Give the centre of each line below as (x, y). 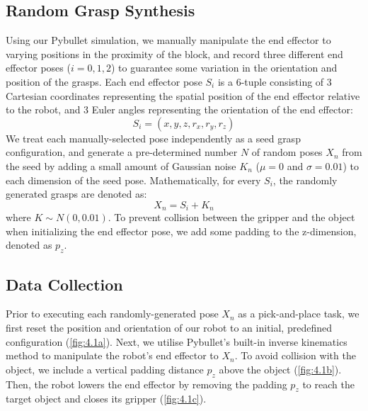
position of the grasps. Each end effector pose (104, 81)
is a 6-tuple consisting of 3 (275, 81)
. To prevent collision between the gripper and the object (231, 217)
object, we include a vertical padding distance (105, 369)
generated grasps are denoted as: (76, 194)
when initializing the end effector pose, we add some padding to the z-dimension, (181, 231)
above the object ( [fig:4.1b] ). (280, 369)
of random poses (287, 152)
